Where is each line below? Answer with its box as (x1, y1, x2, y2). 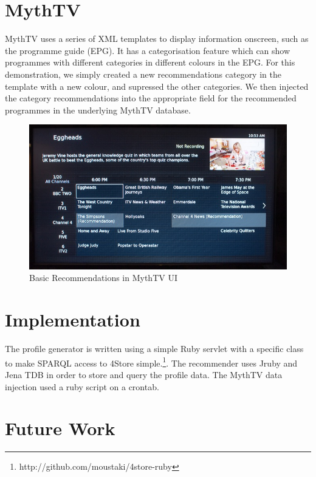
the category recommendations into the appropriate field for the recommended (5, 92, 297, 104)
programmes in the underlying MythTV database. (5, 103, 191, 116)
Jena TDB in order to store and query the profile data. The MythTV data (5, 368, 283, 381)
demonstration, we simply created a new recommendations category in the (5, 67, 281, 80)
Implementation (5, 307, 140, 332)
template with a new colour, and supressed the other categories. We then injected (5, 79, 309, 92)
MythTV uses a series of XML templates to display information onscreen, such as (5, 32, 309, 45)
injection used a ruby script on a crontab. (5, 380, 159, 393)
